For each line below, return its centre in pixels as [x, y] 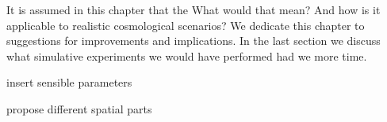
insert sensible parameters [69, 82]
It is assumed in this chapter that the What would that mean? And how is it [193, 9]
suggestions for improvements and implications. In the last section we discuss [193, 41]
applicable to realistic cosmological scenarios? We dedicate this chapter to [186, 25]
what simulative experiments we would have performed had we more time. [187, 55]
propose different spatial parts [79, 108]
